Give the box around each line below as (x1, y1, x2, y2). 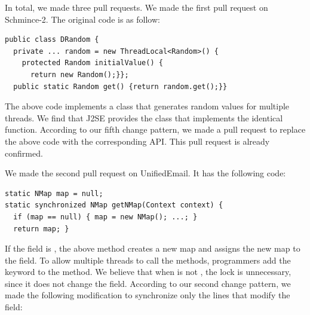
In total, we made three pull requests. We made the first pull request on (5, 1, 268, 13)
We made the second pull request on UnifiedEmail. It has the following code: (5, 167, 286, 179)
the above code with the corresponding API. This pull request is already (5, 134, 270, 147)
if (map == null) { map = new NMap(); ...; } (13, 212, 198, 221)
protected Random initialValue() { (22, 59, 163, 68)
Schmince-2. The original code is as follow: (5, 13, 160, 25)
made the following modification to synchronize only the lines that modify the (5, 289, 290, 301)
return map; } (13, 224, 69, 233)
